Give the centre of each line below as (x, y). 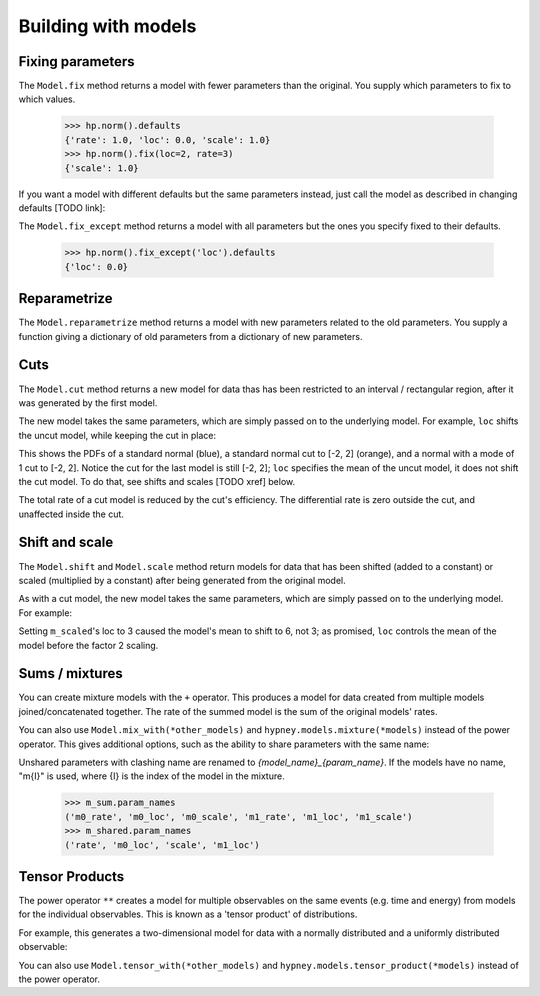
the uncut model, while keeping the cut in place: (117, 435)
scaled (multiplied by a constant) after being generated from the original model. (182, 580)
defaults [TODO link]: (62, 207)
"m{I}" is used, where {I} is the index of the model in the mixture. (151, 776)
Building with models (107, 26)
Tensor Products (71, 876)
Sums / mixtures (71, 673)
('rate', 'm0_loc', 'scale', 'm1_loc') (162, 844)
